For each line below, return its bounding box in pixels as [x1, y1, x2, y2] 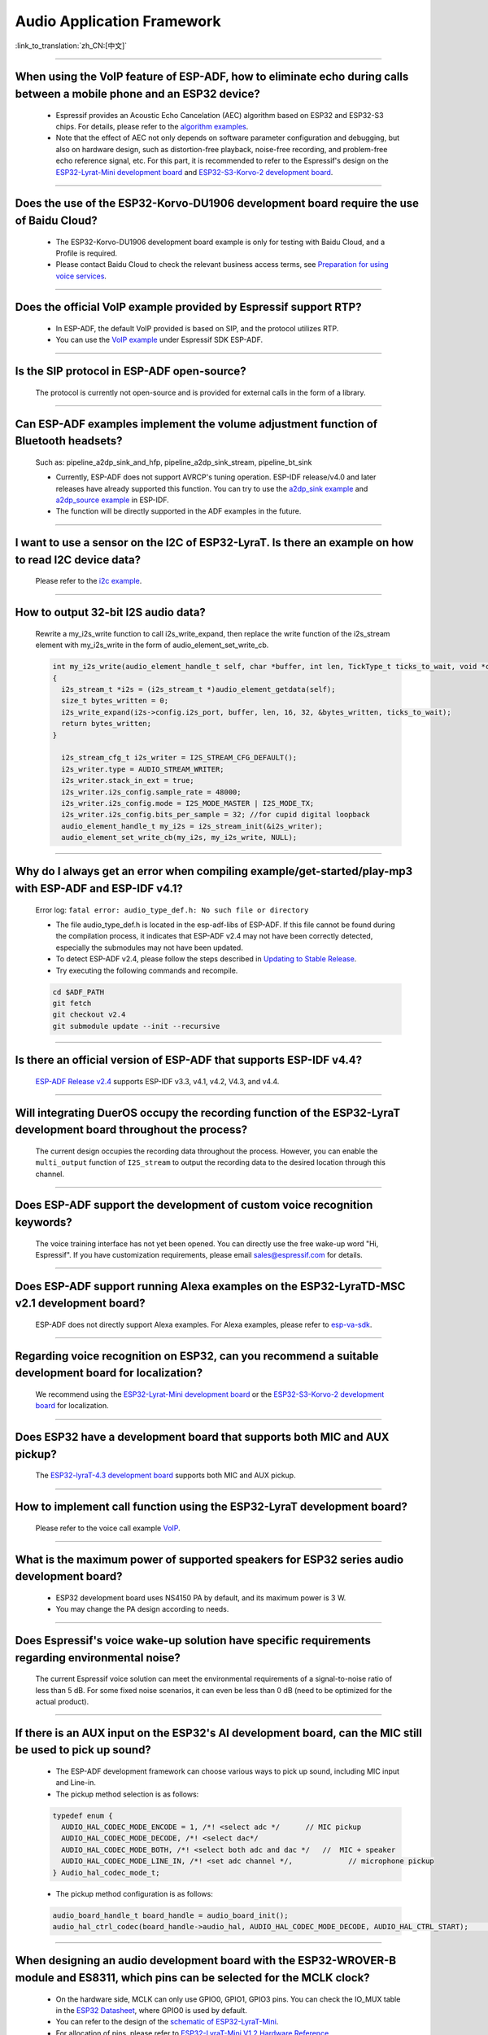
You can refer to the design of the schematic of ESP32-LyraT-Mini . [55, 2017, 279, 2027]
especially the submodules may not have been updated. [55, 943, 243, 952]
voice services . [55, 271, 107, 281]
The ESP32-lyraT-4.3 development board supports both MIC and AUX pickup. [35, 1470, 296, 1481]
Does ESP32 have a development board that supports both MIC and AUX [15, 1430, 390, 1444]
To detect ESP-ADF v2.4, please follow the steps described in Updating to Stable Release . [55, 954, 357, 964]
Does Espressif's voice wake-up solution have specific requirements [15, 1633, 372, 1648]
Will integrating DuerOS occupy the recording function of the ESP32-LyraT [15, 1105, 401, 1119]
